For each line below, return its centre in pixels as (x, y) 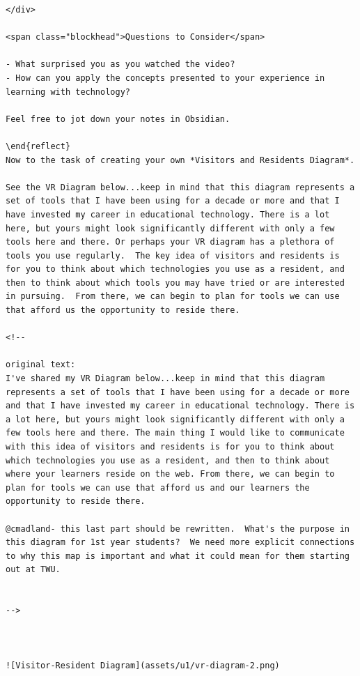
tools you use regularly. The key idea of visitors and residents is (173, 255)
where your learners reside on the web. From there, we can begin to (170, 474)
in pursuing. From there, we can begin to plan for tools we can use (173, 297)
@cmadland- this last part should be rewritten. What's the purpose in (178, 529)
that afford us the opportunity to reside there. (123, 310)
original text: (41, 365)
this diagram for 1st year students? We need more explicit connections (180, 543)
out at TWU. (33, 570)
